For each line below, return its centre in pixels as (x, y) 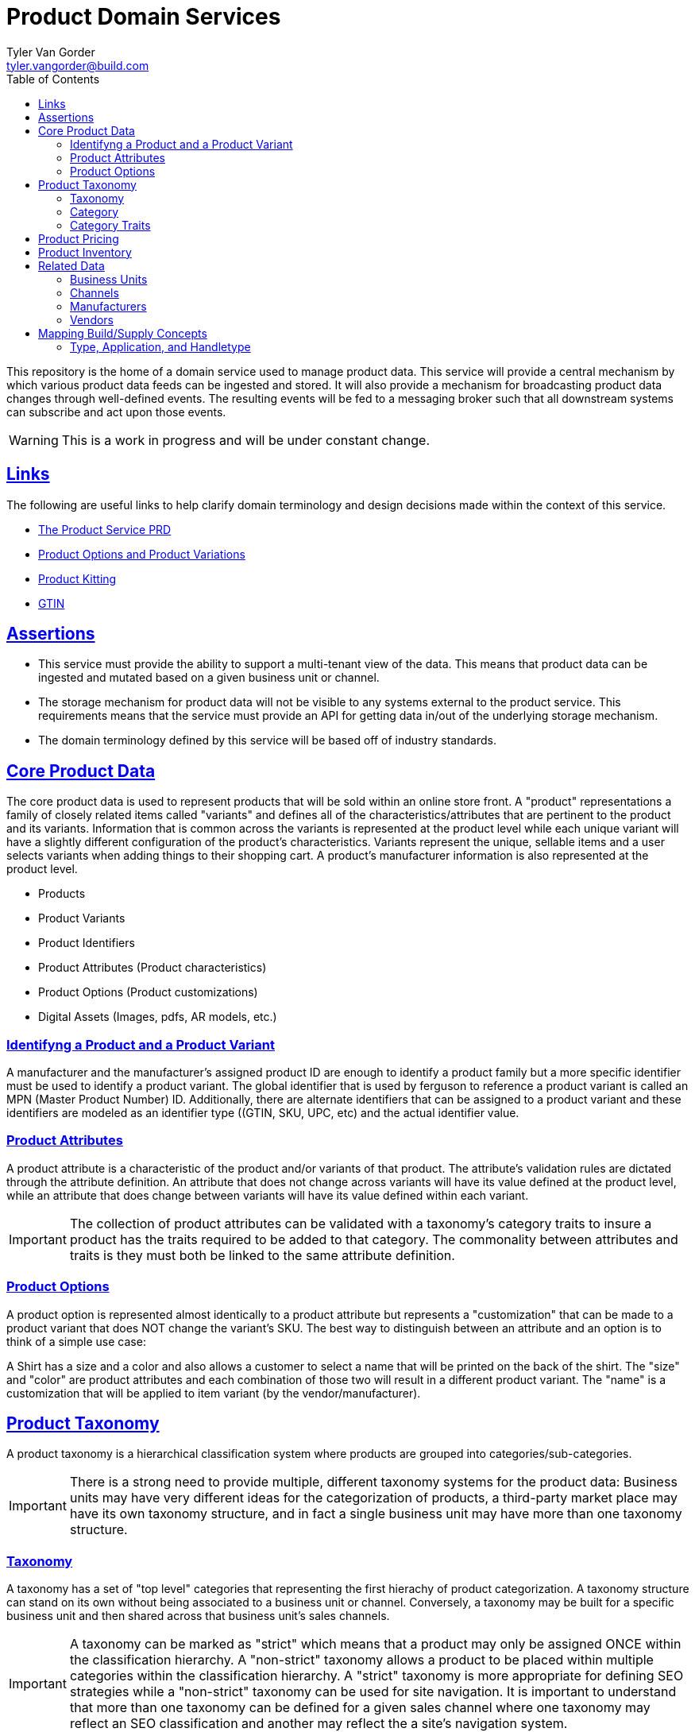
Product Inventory (85, 252)
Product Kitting (77, 578)
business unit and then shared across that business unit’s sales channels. (198, 1616)
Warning (34, 440)
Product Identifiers (87, 943)
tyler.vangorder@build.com (78, 65)
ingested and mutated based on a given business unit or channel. (209, 678)
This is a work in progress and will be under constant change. (245, 440)
